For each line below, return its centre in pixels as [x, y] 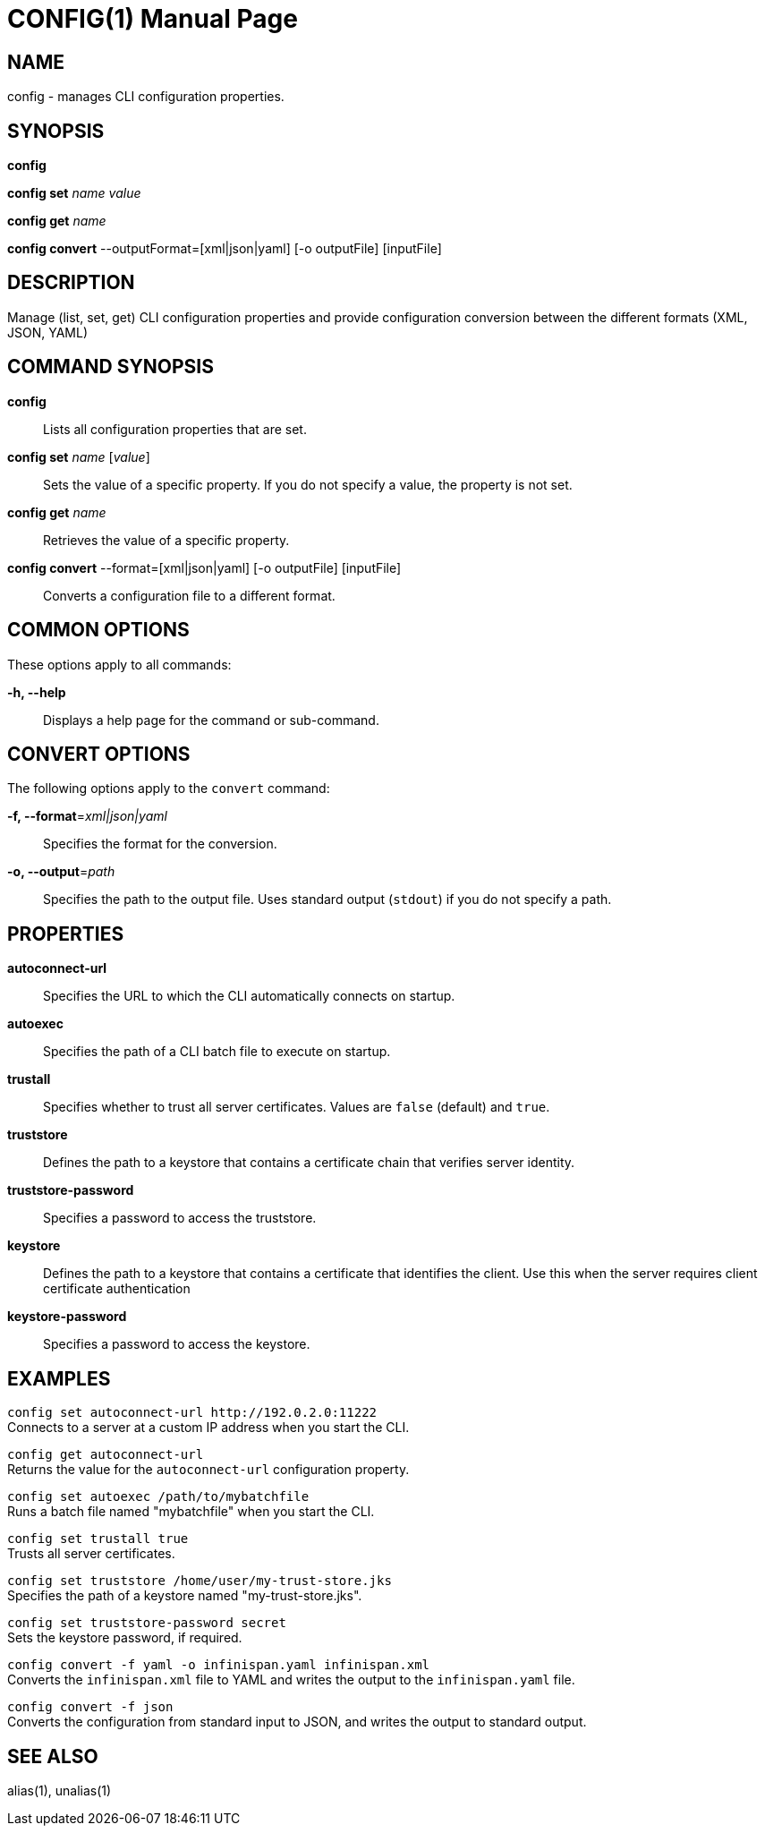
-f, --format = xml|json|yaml [87, 816]
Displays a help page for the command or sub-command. [211, 720]
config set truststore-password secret [147, 1623]
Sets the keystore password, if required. [125, 1638]
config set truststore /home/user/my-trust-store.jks [200, 1581]
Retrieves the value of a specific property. [166, 540]
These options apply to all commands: [119, 664]
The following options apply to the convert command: [169, 789]
